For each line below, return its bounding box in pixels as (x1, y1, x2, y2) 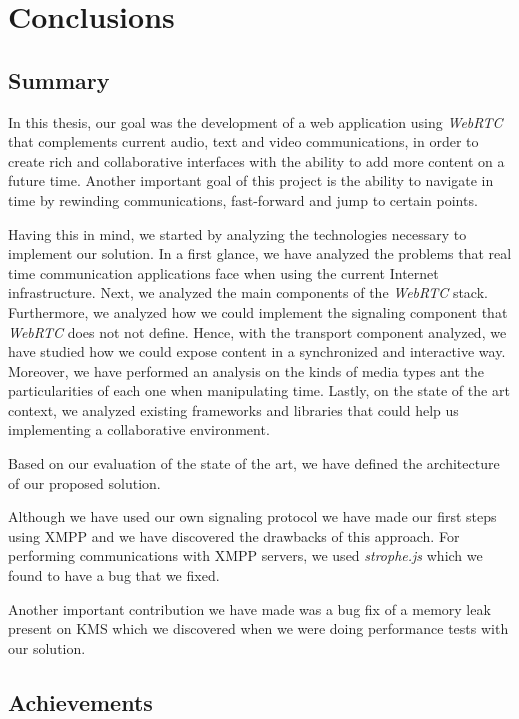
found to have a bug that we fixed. (8, 565, 220, 586)
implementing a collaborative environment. (8, 419, 270, 440)
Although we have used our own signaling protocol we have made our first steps (8, 506, 497, 527)
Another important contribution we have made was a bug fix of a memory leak (8, 598, 491, 619)
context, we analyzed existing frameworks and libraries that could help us (8, 399, 459, 420)
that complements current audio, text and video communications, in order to (8, 131, 479, 152)
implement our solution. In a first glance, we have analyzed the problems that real (8, 243, 512, 264)
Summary (8, 64, 110, 95)
